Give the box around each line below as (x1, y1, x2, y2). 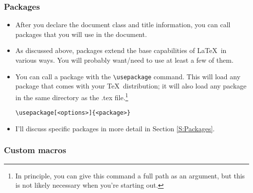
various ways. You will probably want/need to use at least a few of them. (15, 55, 234, 65)
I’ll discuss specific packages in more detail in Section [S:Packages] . (15, 123, 215, 133)
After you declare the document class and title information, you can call (15, 19, 231, 30)
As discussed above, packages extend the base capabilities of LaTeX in (15, 45, 227, 55)
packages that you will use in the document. (15, 29, 147, 39)
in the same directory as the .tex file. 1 (15, 90, 128, 102)
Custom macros (4, 144, 66, 156)
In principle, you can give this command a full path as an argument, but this (15, 170, 245, 180)
